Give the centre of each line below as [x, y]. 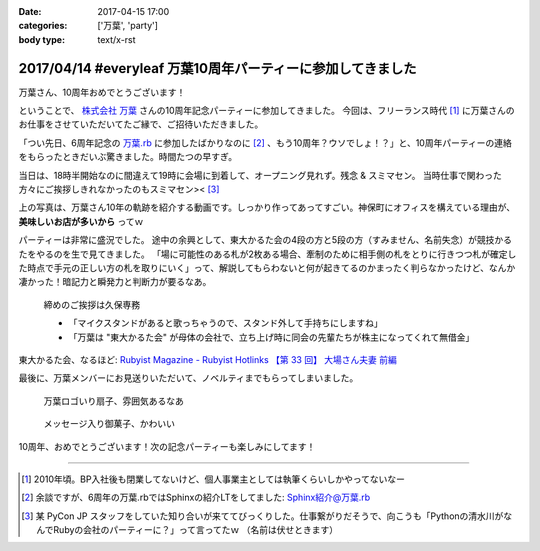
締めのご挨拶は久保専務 [91, 304]
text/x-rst [116, 39]
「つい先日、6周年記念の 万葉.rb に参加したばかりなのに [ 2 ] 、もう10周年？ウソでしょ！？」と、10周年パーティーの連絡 [265, 142]
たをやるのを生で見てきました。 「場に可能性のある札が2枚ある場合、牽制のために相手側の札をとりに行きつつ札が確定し [267, 254]
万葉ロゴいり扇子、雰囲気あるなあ [113, 401]
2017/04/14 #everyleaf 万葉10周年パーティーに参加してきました [217, 68]
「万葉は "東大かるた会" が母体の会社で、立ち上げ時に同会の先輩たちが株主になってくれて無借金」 [271, 337]
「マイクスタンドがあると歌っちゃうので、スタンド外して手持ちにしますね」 [226, 323]
